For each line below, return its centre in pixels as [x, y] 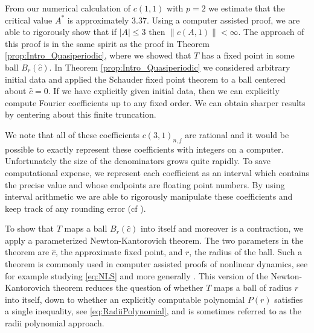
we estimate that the [247, 8]
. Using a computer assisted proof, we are [223, 20]
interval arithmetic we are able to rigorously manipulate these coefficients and [149, 196]
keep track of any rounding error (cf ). [75, 208]
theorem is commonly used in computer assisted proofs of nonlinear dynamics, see [156, 264]
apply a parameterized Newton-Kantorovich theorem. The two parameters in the [154, 240]
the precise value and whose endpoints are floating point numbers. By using [145, 184]
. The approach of [271, 32]
